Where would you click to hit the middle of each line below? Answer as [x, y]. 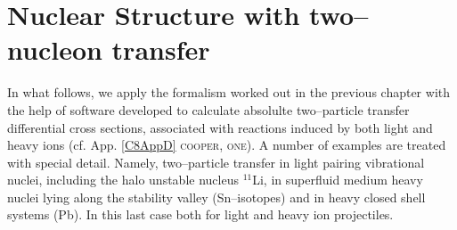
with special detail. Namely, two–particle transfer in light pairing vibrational [216, 162]
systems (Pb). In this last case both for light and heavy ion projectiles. [200, 214]
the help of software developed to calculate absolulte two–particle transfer [208, 109]
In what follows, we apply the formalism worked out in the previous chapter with [228, 92]
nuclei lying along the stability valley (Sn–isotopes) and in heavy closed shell [216, 197]
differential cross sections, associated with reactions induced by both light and [220, 127]
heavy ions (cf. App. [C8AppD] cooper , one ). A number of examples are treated [227, 145]
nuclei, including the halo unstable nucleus [123, 180]
